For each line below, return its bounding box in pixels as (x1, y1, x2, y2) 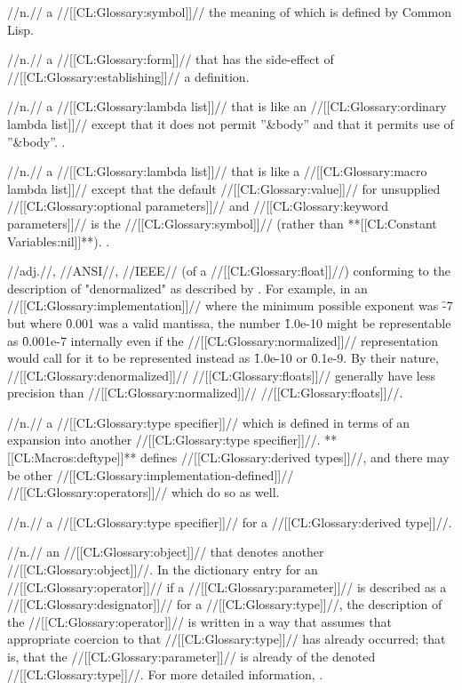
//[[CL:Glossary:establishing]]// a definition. (7, 67, 250, 85)
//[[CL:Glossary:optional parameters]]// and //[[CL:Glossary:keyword (7, 197, 388, 215)
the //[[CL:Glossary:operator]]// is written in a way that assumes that (7, 612, 392, 630)
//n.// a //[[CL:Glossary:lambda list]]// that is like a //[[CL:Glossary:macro (7, 162, 427, 181)
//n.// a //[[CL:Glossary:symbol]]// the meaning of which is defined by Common (7, 3, 451, 20)
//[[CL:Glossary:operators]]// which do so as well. (7, 483, 280, 501)
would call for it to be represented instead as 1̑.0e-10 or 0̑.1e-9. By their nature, (7, 349, 439, 367)
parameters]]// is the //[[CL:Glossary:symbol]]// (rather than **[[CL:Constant (7, 213, 437, 232)
